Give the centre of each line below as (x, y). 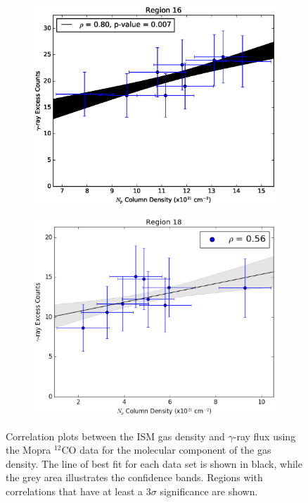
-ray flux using (264, 436)
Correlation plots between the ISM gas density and (115, 436)
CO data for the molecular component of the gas (166, 450)
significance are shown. (209, 491)
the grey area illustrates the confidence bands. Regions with (134, 477)
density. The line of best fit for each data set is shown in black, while (154, 463)
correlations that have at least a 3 (78, 491)
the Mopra (28, 450)
